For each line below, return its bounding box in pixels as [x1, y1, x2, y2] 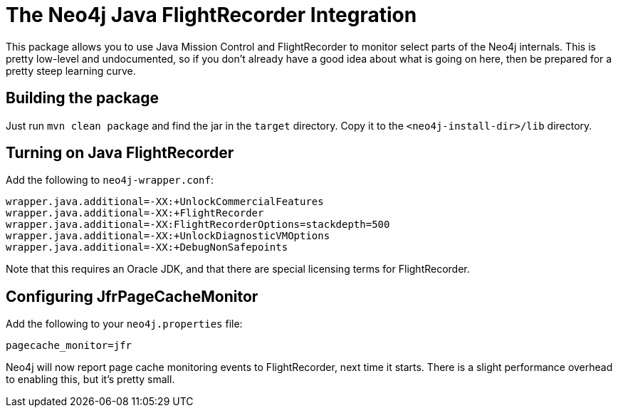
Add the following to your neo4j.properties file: [6, 318, 243, 330]
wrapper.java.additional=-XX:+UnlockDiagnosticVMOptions [6, 230, 330, 242]
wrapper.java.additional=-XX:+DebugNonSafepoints [6, 241, 288, 253]
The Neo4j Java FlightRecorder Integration [6, 3, 417, 27]
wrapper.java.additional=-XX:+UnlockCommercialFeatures [6, 196, 324, 208]
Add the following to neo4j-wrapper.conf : [6, 174, 214, 187]
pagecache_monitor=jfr [6, 340, 132, 352]
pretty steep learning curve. [6, 64, 136, 77]
